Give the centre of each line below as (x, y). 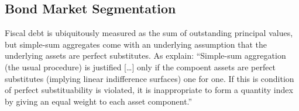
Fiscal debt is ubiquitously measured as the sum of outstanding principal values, (149, 33)
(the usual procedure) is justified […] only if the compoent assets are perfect (140, 67)
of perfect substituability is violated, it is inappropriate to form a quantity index (149, 90)
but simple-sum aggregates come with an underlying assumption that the (136, 44)
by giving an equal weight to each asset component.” (99, 101)
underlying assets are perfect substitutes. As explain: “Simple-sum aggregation (145, 55)
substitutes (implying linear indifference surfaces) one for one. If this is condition (149, 78)
